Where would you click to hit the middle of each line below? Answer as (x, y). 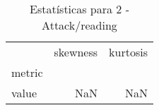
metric (27, 72)
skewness (76, 52)
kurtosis (128, 52)
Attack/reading (79, 25)
